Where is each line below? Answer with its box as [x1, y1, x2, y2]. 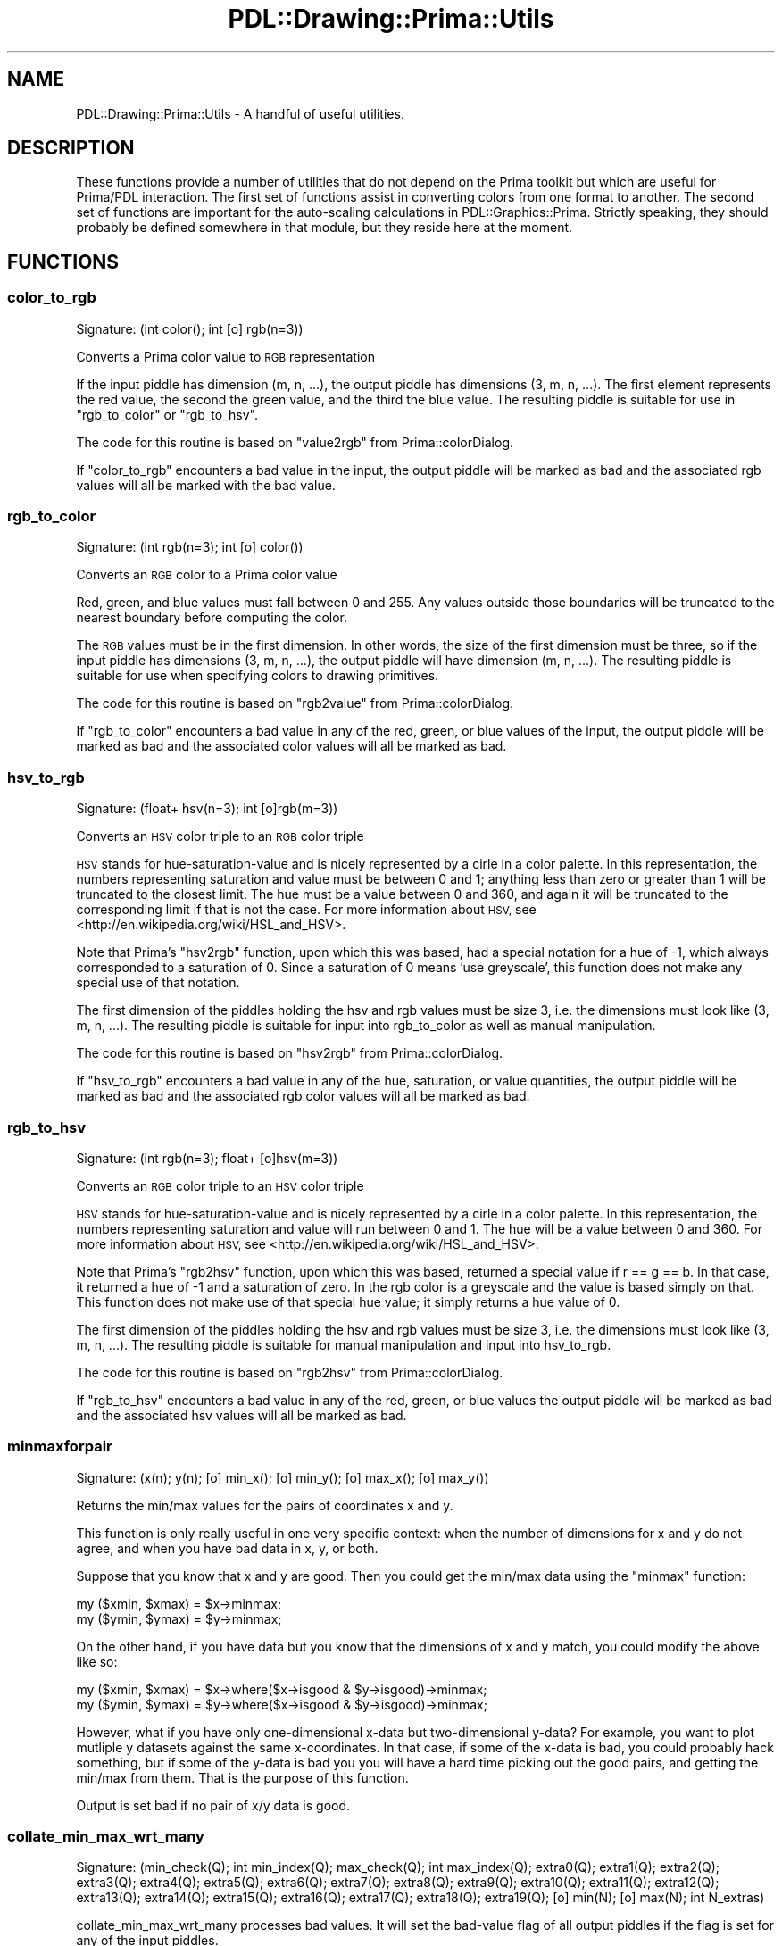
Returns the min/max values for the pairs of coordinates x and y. [76, 1497, 453, 1513]
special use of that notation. [76, 975, 240, 991]
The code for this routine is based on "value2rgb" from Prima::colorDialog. [76, 434, 514, 450]
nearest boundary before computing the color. [76, 610, 348, 626]
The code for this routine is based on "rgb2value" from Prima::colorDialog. [76, 695, 514, 711]
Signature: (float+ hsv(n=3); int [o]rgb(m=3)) [76, 801, 338, 817]
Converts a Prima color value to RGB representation [76, 348, 376, 364]
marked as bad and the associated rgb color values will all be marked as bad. [76, 1088, 530, 1104]
